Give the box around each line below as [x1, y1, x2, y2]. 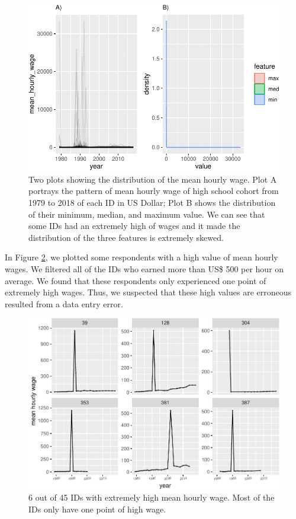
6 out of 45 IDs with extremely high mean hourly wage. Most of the [28, 491, 275, 504]
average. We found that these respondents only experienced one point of [5, 274, 266, 286]
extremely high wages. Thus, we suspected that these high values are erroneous [5, 286, 292, 298]
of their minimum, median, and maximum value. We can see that [28, 208, 265, 220]
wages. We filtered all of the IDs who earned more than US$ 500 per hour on [5, 262, 284, 275]
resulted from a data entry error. [5, 297, 123, 310]
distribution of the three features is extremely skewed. [28, 231, 224, 243]
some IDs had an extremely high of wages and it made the [28, 219, 240, 232]
